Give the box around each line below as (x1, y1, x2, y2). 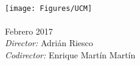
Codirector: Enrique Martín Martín (5, 49, 136, 61)
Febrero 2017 (5, 24, 53, 37)
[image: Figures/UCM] (5, 4, 93, 13)
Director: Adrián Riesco (5, 36, 93, 49)
